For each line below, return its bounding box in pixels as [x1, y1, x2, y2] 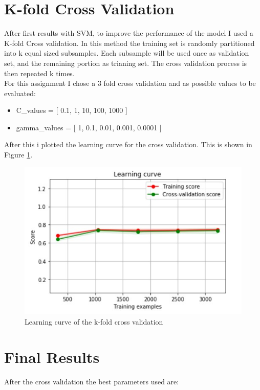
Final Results [4, 346, 100, 367]
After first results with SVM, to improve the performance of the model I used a [4, 28, 253, 38]
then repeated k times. [4, 67, 75, 78]
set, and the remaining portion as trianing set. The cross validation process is [4, 57, 247, 68]
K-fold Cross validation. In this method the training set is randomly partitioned [4, 37, 255, 48]
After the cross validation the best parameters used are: [4, 376, 179, 386]
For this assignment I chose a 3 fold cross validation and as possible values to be [4, 78, 256, 88]
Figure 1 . [4, 149, 33, 160]
